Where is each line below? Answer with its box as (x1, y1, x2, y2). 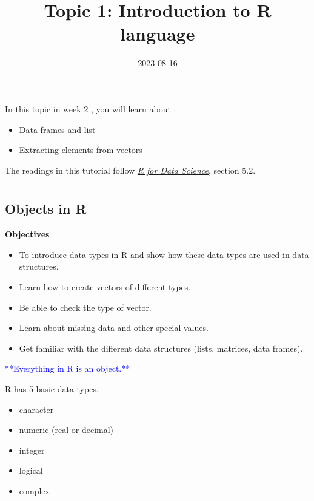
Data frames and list (19, 123, 96, 135)
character (19, 403, 54, 415)
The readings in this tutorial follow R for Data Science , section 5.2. (5, 163, 256, 176)
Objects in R (5, 199, 87, 218)
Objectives (5, 228, 50, 240)
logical (19, 464, 43, 477)
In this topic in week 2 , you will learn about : (5, 102, 176, 115)
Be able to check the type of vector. (19, 301, 152, 313)
